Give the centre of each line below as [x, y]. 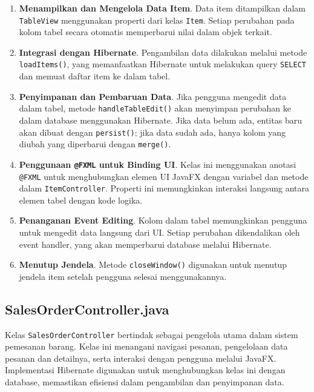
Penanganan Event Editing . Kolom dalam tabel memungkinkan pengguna [163, 220]
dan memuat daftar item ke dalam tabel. [95, 76]
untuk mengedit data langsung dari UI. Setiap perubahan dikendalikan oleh [159, 232]
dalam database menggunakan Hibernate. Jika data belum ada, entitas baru [160, 120]
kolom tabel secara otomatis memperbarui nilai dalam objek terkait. [146, 32]
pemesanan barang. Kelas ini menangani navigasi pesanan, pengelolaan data [146, 346]
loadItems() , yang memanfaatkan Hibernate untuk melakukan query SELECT [162, 64]
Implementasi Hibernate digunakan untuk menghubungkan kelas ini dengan [145, 370]
